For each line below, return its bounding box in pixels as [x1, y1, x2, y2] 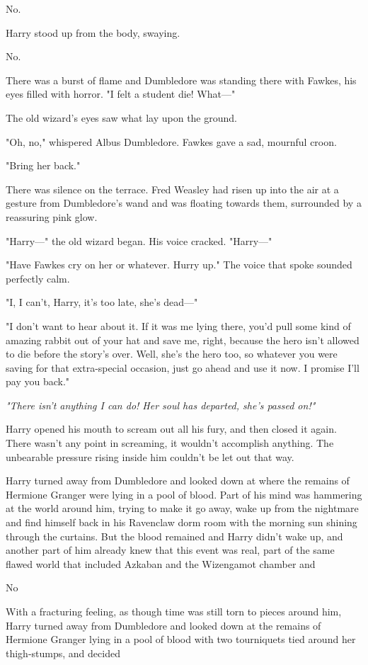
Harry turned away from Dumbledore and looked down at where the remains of [6, 473, 350, 488]
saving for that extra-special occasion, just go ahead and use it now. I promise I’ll [6, 360, 360, 375]
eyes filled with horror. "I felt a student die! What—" [6, 86, 236, 101]
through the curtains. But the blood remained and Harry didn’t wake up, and [6, 528, 343, 543]
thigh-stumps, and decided [6, 645, 120, 660]
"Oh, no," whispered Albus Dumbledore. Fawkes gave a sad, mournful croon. [6, 134, 337, 149]
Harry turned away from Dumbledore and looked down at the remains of [6, 618, 321, 632]
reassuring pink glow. [6, 209, 98, 224]
